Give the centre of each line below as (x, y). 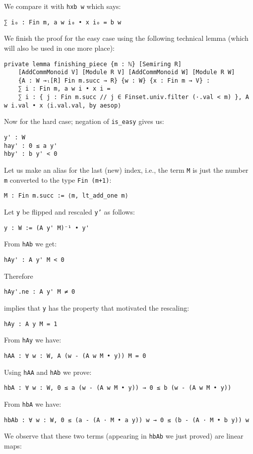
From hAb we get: (31, 244)
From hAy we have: (33, 340)
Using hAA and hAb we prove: (48, 372)
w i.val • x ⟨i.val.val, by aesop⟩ (63, 105)
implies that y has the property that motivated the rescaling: (97, 307)
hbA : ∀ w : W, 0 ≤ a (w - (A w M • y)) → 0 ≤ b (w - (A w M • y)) (118, 388)
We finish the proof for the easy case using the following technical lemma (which (126, 38)
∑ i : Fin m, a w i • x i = (64, 89)
